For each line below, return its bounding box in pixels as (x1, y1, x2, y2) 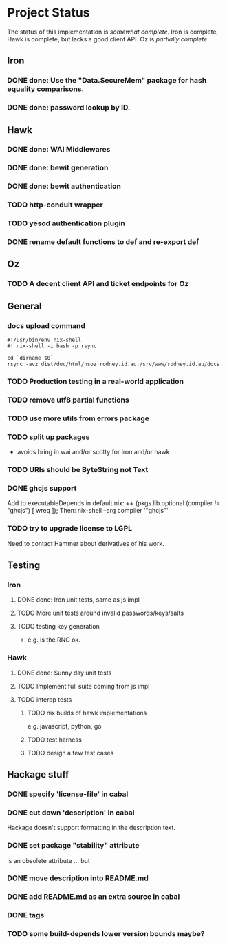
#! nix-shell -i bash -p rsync (7, 343, 97, 349)
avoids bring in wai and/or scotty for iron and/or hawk (17, 448, 170, 456)
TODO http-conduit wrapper (7, 200, 103, 210)
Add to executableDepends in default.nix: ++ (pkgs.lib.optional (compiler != (7, 499, 221, 507)
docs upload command (7, 321, 86, 330)
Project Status (7, 5, 91, 21)
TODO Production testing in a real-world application (7, 377, 184, 387)
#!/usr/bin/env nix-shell (7, 336, 81, 344)
